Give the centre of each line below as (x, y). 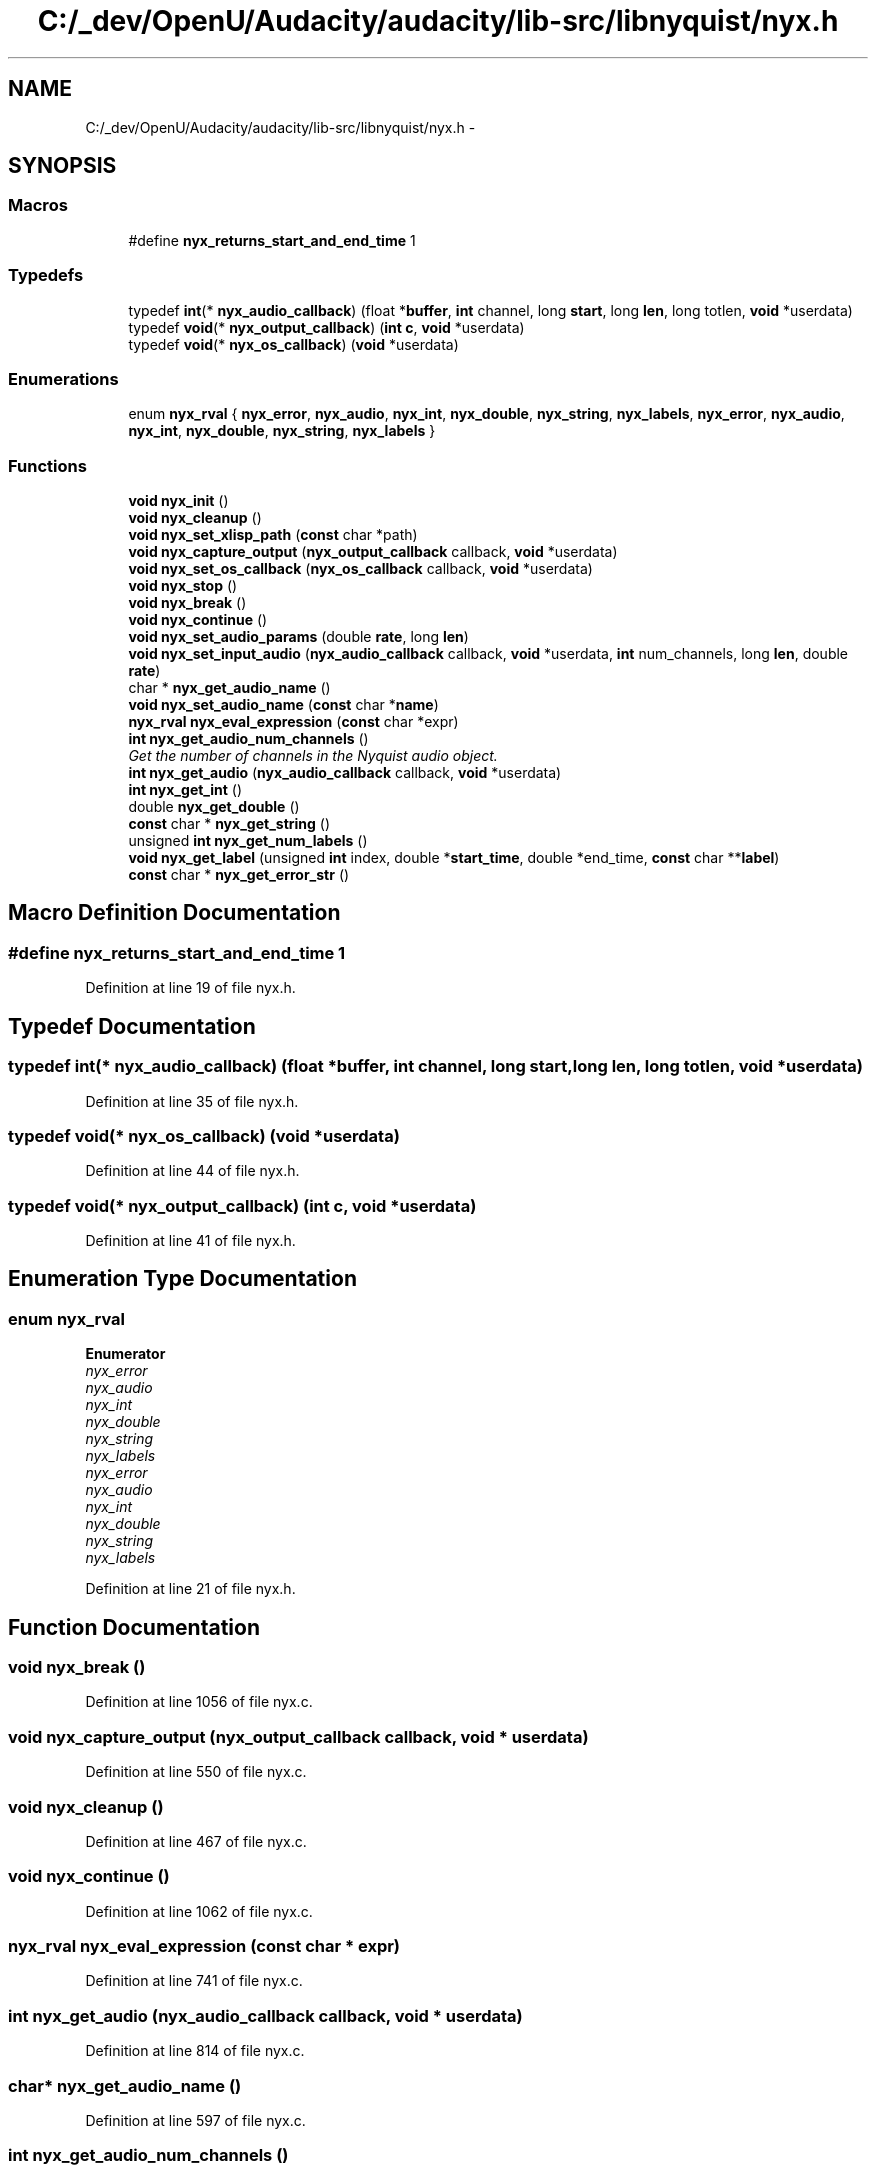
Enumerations (63, 378)
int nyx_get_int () (185, 790)
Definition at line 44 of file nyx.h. (192, 1171)
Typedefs (46, 275)
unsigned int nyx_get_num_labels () (248, 841)
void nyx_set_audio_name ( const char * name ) (283, 705)
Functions (47, 465)
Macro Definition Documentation (174, 913)
